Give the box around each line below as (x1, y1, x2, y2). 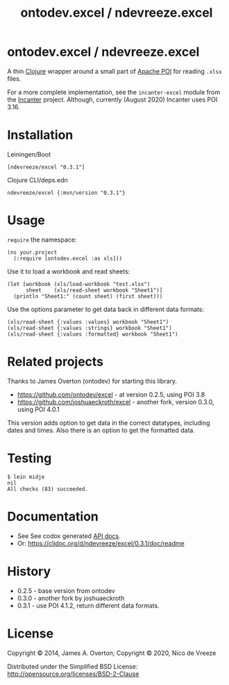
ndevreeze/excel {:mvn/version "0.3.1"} (7, 189, 126, 196)
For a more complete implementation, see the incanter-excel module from (7, 88, 221, 96)
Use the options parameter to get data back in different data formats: (7, 305, 205, 313)
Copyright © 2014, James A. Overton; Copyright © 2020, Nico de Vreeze (7, 649, 217, 657)
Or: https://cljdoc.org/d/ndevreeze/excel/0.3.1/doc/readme (17, 539, 185, 547)
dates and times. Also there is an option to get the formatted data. (7, 426, 196, 434)
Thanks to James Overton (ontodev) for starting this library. (7, 377, 178, 385)
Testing (7, 450, 52, 466)
